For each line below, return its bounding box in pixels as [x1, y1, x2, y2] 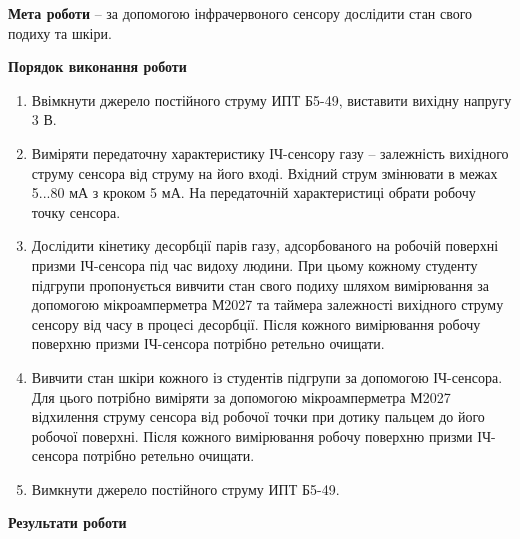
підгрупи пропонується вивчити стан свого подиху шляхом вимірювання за [31, 274, 489, 295]
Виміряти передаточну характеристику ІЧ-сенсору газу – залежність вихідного [31, 142, 509, 163]
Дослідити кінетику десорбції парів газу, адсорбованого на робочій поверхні [31, 235, 499, 256]
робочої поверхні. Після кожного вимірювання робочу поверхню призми [31, 425, 473, 446]
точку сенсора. [31, 201, 121, 222]
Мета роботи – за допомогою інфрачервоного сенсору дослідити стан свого [8, 3, 473, 23]
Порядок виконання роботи [8, 56, 187, 77]
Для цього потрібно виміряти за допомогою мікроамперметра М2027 [31, 386, 451, 407]
